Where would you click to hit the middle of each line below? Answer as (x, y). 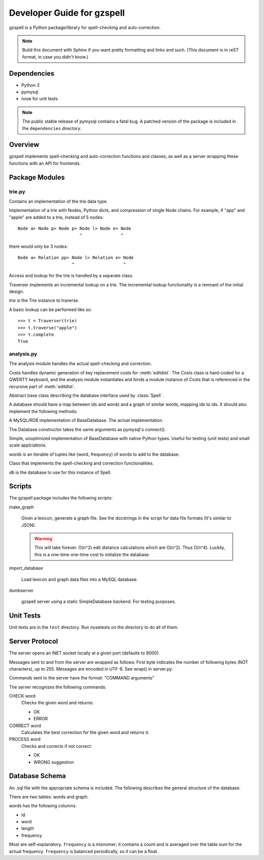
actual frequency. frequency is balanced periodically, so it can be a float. (84, 851)
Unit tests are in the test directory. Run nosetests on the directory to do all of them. (94, 627)
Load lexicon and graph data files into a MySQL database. (79, 579)
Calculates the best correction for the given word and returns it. (85, 732)
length (28, 829)
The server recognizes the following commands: (58, 687)
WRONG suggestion (54, 762)
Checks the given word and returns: (57, 703)
